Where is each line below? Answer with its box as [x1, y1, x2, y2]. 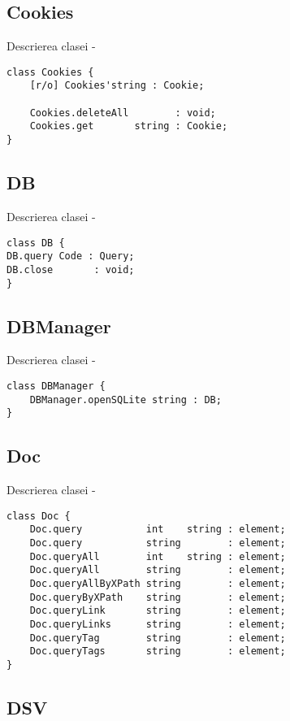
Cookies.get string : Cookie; [29, 120, 228, 132]
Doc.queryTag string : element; [29, 632, 286, 644]
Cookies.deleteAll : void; [29, 106, 216, 119]
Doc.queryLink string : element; [29, 605, 286, 617]
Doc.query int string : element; [29, 523, 286, 536]
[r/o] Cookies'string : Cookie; [29, 80, 205, 92]
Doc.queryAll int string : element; [29, 550, 286, 562]
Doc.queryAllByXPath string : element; [29, 578, 286, 589]
